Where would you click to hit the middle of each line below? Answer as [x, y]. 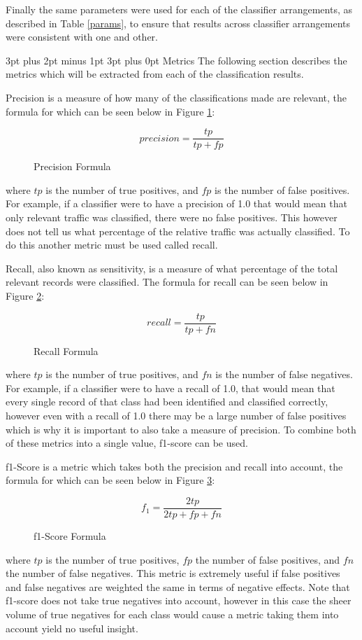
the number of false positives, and [268, 559]
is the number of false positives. [282, 189]
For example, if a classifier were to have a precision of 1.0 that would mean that [176, 203]
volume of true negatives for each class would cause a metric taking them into [172, 614]
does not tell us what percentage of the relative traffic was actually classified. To [178, 231]
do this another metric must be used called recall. [112, 245]
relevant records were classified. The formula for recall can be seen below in [167, 282]
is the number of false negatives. [284, 374]
